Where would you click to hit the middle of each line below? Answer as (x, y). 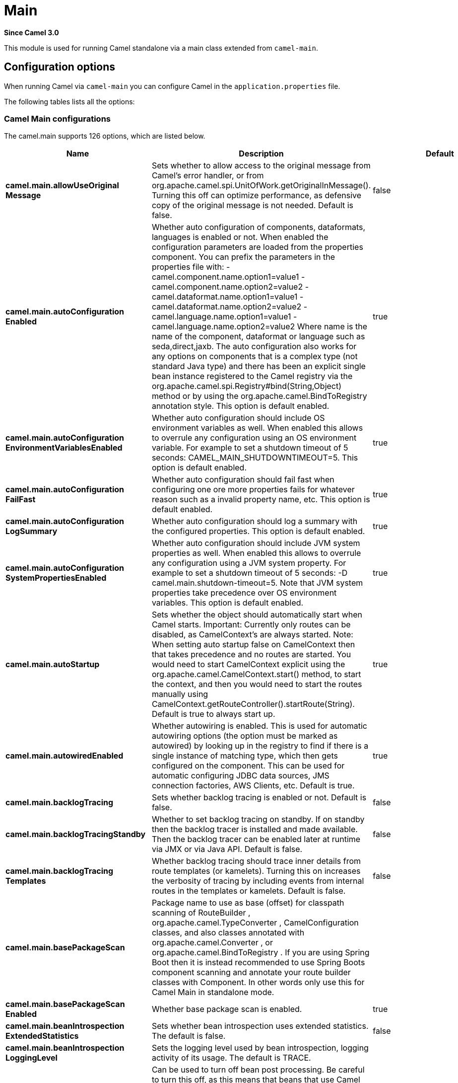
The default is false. (189, 1036)
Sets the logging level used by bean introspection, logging (260, 1048)
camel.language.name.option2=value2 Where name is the (260, 327)
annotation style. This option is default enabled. (240, 406)
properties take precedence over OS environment (244, 593)
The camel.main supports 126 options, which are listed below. (105, 136)
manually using (180, 694)
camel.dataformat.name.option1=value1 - (228, 297)
